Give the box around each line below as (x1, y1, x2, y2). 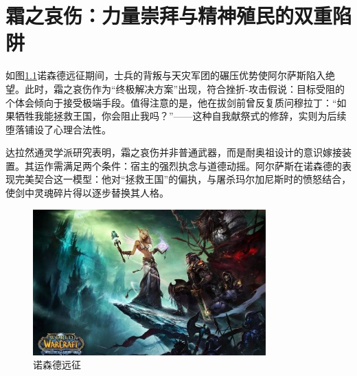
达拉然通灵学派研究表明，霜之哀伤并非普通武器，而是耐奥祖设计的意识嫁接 (5, 145, 342, 159)
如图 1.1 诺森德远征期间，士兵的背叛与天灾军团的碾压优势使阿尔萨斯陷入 (5, 68, 325, 82)
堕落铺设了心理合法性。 (5, 122, 111, 136)
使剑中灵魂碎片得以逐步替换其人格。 (5, 186, 169, 200)
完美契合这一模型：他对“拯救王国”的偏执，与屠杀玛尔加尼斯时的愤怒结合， (14, 172, 352, 186)
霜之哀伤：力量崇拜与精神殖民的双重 (5, 1, 333, 30)
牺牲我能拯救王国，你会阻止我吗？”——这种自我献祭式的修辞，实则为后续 (14, 109, 347, 123)
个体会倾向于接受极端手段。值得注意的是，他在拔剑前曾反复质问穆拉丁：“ (5, 95, 337, 109)
